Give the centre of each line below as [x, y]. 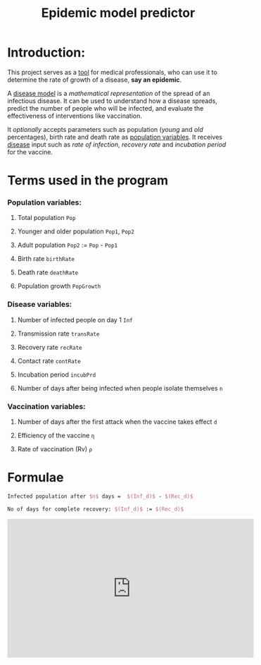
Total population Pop [46, 218]
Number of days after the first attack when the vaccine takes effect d [117, 422]
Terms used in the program [88, 181]
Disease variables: [40, 305]
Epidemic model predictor [118, 13]
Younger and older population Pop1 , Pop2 [76, 231]
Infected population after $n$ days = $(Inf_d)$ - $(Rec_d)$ [100, 496]
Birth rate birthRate [46, 259]
